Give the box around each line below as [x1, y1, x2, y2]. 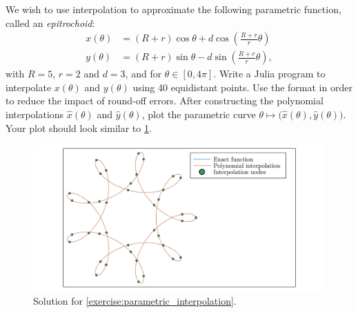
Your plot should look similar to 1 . [6, 120, 152, 135]
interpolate [6, 79, 52, 94]
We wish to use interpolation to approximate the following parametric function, [6, 2, 341, 16]
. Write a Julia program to [213, 66, 326, 81]
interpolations [6, 107, 64, 122]
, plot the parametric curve [141, 107, 256, 122]
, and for [125, 66, 162, 81]
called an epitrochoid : [6, 15, 95, 30]
